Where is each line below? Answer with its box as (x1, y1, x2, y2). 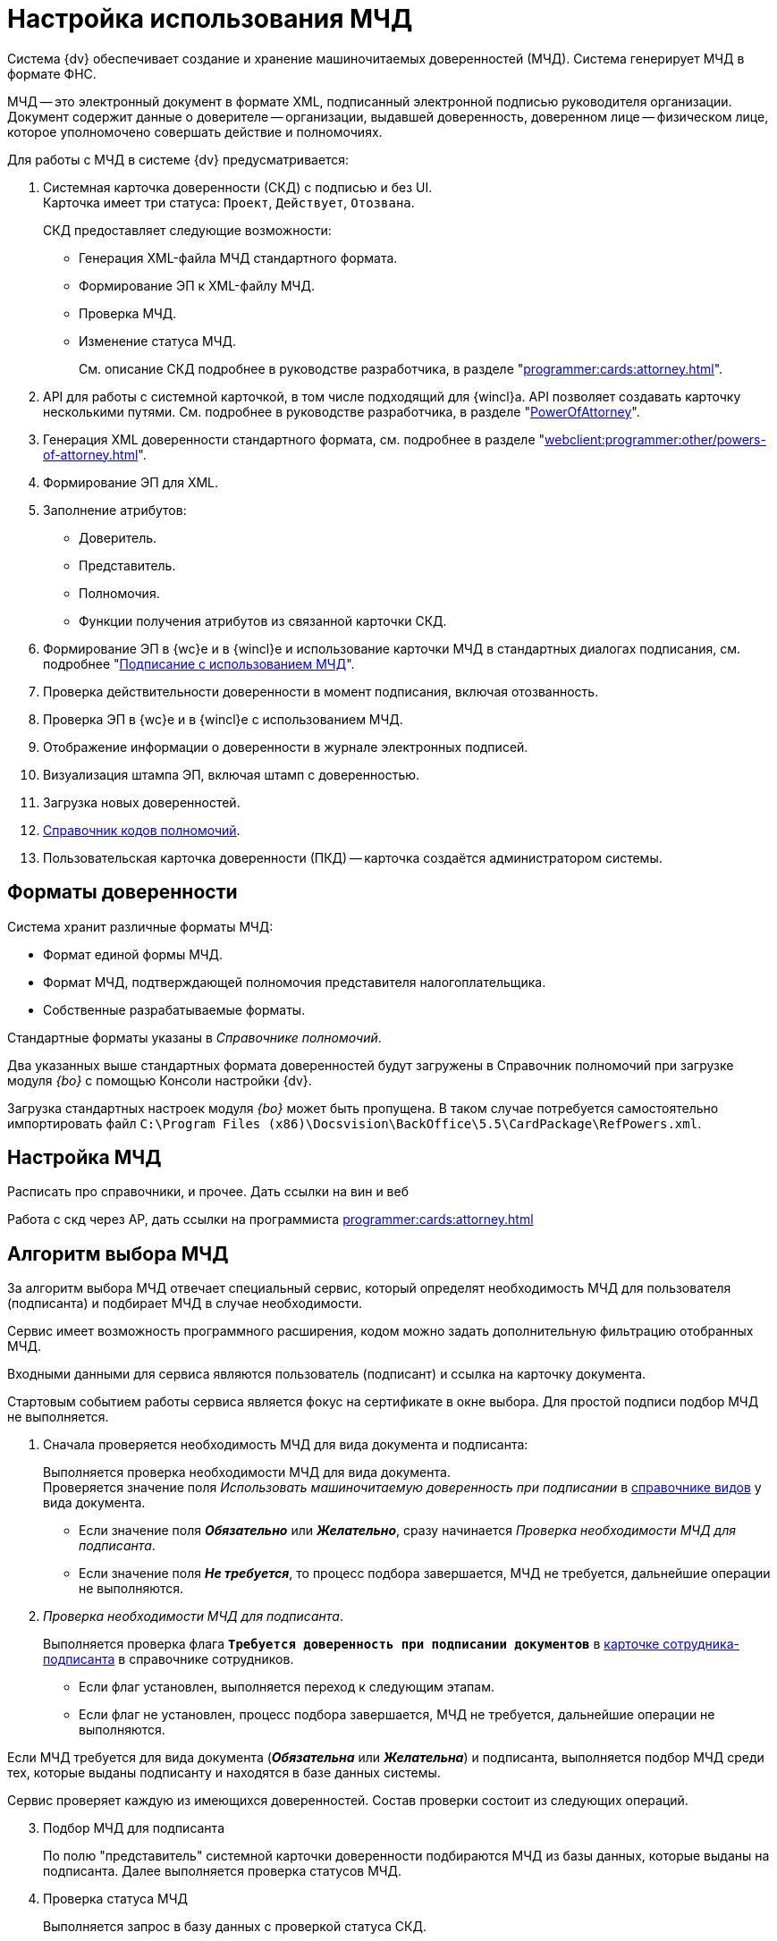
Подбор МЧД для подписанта (43, 1820, 224, 1836)
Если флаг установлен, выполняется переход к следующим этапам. (79, 1679, 495, 1695)
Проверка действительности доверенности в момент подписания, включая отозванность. (43, 683, 599, 699)
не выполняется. (7, 1409, 109, 1425)
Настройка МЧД (7, 1146, 162, 1169)
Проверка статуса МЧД (43, 1891, 188, 1907)
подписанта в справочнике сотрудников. (43, 1651, 294, 1667)
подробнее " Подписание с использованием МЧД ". (43, 655, 355, 671)
